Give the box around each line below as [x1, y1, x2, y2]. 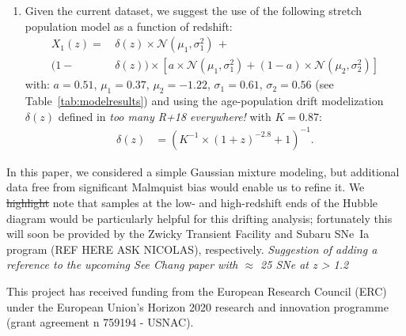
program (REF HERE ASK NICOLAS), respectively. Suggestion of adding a [6, 240, 378, 257]
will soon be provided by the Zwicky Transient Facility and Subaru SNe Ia [6, 225, 370, 242]
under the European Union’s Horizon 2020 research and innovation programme [6, 298, 389, 315]
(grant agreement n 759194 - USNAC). [6, 314, 194, 330]
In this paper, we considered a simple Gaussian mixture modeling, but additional [6, 163, 400, 179]
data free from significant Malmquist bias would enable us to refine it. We [6, 179, 365, 195]
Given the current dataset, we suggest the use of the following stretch [25, 2, 362, 18]
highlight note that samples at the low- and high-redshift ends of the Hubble [6, 194, 378, 210]
